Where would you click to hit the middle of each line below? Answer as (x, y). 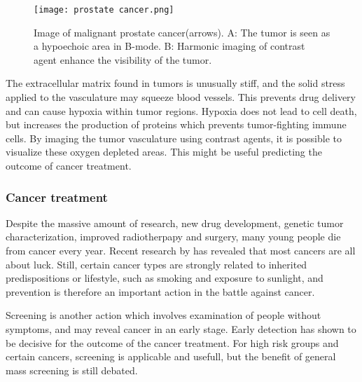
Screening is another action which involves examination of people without (163, 315)
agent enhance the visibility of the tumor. (123, 59)
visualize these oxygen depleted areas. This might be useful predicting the (164, 152)
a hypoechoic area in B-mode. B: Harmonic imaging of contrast (169, 46)
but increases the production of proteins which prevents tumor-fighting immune (176, 124)
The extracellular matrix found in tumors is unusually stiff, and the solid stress (175, 83)
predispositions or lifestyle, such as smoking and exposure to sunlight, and (165, 278)
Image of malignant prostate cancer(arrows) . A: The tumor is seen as (182, 32)
